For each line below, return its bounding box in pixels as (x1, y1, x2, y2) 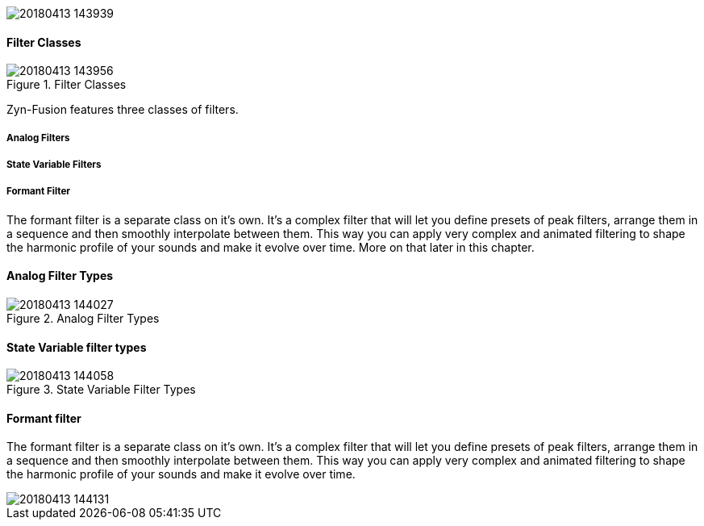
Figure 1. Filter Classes (6, 77, 127, 92)
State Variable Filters (6, 159, 102, 170)
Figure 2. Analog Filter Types (6, 311, 160, 325)
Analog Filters (6, 131, 70, 144)
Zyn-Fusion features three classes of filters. (6, 102, 239, 117)
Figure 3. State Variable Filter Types (6, 382, 196, 397)
